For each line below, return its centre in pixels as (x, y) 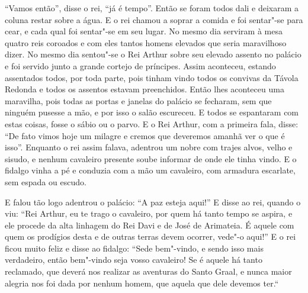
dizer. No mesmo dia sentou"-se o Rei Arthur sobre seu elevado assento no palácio (153, 54)
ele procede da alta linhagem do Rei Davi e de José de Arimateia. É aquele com (150, 225)
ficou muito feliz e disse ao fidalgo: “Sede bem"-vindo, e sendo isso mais (134, 248)
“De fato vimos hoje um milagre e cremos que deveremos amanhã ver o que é (145, 135)
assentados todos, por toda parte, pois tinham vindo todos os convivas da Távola (152, 77)
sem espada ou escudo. (46, 181)
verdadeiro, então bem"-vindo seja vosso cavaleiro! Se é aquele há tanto (134, 260)
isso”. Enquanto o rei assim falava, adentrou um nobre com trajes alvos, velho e (149, 147)
